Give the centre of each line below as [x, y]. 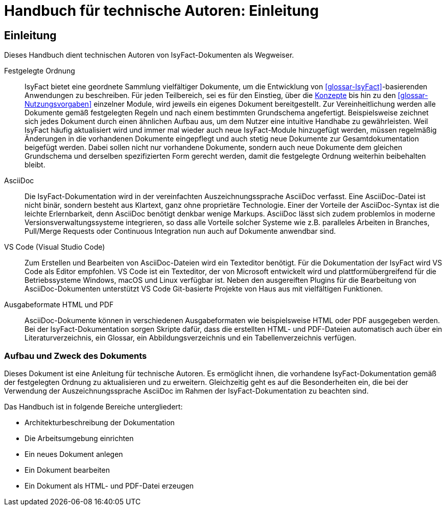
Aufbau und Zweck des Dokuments [76, 356]
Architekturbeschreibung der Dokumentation [100, 422]
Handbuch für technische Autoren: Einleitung [161, 11]
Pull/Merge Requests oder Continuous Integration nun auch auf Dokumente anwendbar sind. [180, 231]
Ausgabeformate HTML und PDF [59, 305]
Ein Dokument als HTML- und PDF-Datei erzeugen [109, 485]
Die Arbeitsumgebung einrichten [79, 438]
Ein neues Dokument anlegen [74, 454]
